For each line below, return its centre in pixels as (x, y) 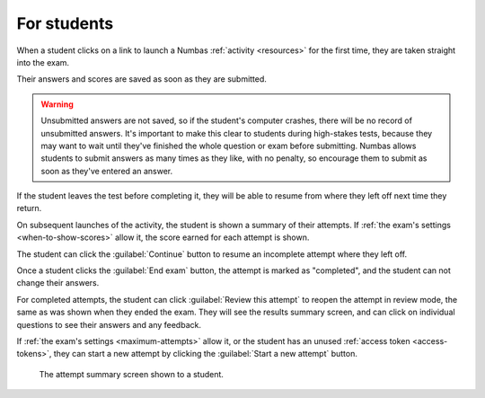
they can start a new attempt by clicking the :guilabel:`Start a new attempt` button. (206, 354)
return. (29, 208)
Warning (57, 104)
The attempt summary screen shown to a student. (132, 374)
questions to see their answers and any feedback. (109, 324)
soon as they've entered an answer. (107, 171)
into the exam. (43, 62)
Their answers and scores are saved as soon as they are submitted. (141, 79)
